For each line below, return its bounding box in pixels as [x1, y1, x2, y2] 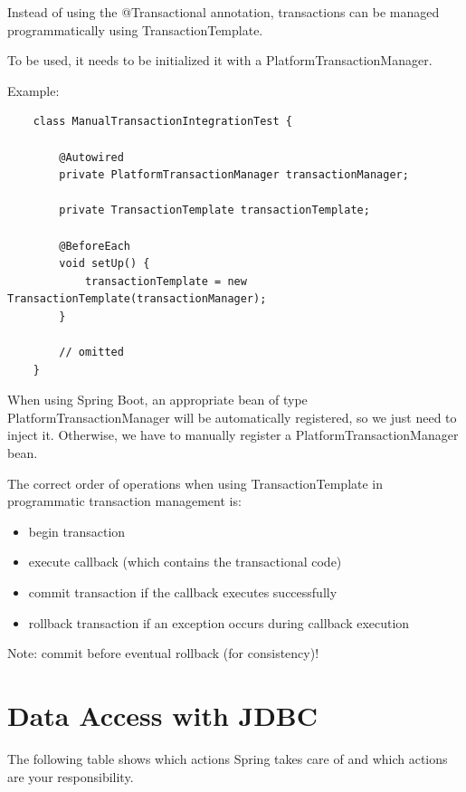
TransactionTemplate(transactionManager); [7, 292, 267, 306]
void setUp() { [59, 257, 150, 271]
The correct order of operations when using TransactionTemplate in [7, 473, 384, 492]
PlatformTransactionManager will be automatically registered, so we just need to [7, 407, 457, 426]
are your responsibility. [7, 767, 134, 786]
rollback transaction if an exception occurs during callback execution [28, 613, 410, 632]
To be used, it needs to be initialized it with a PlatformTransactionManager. [7, 51, 433, 70]
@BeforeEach [59, 239, 131, 253]
